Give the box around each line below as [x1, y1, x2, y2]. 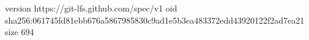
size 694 [5, 25, 34, 38]
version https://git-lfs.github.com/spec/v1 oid [5, 2, 177, 14]
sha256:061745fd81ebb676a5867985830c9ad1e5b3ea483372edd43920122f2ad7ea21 [5, 13, 305, 26]
